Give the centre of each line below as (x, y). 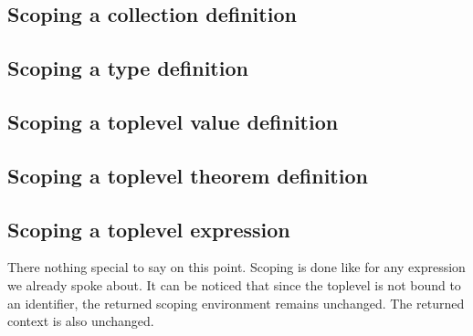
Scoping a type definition (128, 68)
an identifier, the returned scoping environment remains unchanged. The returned (236, 303)
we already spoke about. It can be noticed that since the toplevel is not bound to (234, 284)
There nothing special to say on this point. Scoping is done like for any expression (236, 267)
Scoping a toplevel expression (149, 229)
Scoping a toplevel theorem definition (188, 175)
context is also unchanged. (81, 321)
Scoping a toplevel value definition (173, 121)
